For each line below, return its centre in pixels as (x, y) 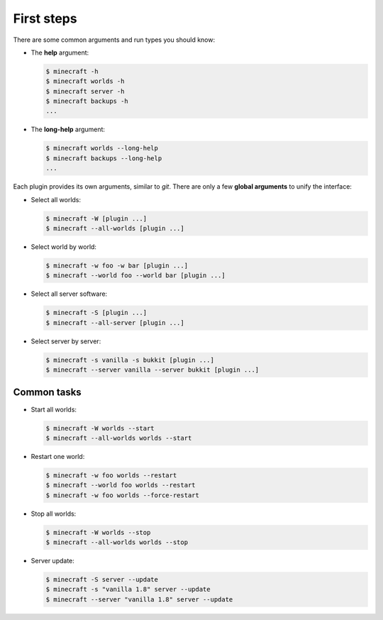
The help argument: (60, 52)
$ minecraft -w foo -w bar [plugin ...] (117, 265)
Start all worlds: (54, 409)
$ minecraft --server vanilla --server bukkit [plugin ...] (152, 370)
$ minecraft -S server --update (102, 580)
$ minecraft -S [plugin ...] (96, 313)
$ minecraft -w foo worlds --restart (111, 475)
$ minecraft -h (72, 71)
